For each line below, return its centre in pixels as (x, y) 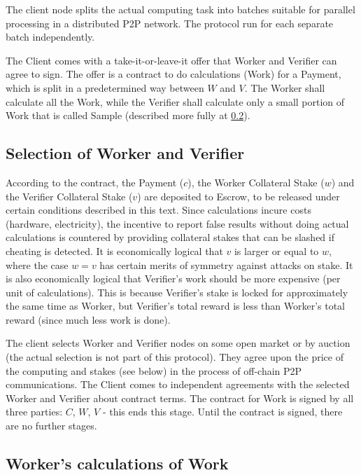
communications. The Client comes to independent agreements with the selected (178, 384)
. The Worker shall (285, 87)
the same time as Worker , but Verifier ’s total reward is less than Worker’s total (176, 306)
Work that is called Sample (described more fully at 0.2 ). (128, 115)
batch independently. (50, 37)
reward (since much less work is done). (88, 319)
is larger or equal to (276, 250)
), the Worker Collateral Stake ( (256, 182)
